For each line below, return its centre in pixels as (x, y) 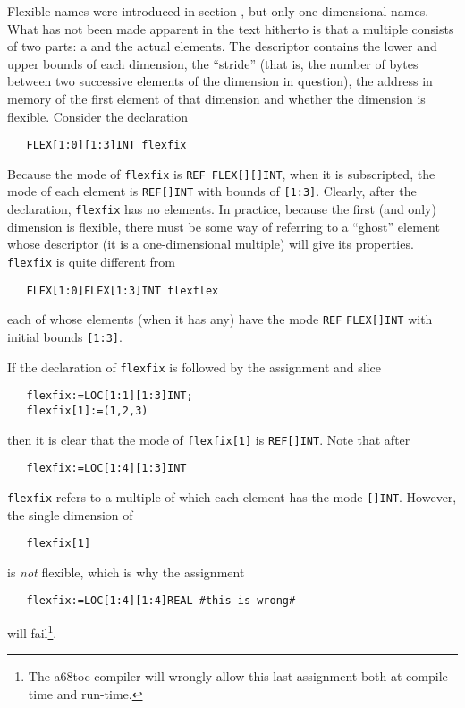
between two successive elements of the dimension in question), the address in (220, 81)
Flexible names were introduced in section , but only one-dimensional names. (218, 11)
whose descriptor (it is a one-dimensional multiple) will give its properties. (211, 244)
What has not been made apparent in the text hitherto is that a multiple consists (231, 28)
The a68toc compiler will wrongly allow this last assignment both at (215, 676)
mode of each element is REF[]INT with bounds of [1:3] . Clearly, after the (212, 191)
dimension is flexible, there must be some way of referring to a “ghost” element (224, 226)
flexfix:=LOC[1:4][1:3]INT (106, 469)
